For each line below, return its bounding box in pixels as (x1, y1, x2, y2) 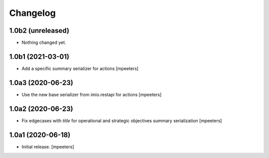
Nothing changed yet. (21, 40, 67, 46)
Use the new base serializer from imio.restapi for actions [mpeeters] (21, 91, 162, 97)
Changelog (9, 7, 56, 18)
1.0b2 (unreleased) (9, 26, 70, 35)
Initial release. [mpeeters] (21, 144, 74, 150)
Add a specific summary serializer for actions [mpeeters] (21, 65, 139, 72)
